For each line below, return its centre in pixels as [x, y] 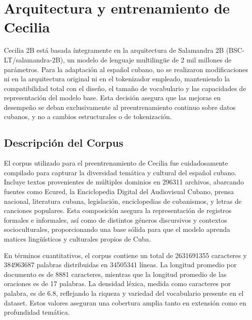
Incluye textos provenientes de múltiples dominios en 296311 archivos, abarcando [124, 182]
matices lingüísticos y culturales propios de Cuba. [78, 239]
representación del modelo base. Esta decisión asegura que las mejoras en [112, 98]
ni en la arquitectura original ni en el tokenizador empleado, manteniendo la [117, 79]
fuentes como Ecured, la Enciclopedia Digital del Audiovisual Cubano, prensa [119, 191]
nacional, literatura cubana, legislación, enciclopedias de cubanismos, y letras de [123, 201]
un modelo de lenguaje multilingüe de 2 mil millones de [149, 59]
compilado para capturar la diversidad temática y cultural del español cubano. [120, 172]
